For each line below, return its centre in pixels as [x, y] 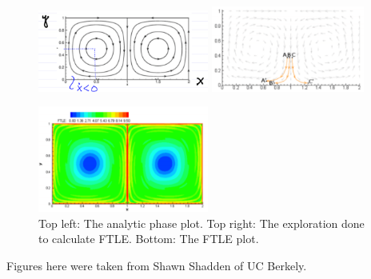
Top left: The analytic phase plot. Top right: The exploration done [201, 223]
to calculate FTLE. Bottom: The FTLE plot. [149, 239]
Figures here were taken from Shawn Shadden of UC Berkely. [157, 266]
